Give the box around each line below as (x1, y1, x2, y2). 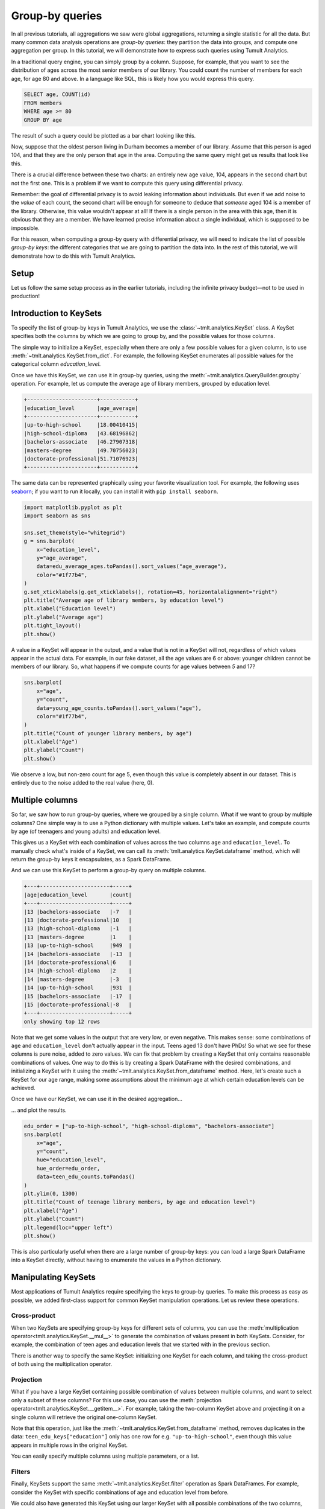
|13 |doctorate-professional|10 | (23, 917, 132, 924)
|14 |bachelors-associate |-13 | (23, 951, 132, 957)
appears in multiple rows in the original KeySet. (11, 1441, 128, 1449)
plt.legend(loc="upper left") (23, 1224, 113, 1231)
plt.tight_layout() (23, 622, 81, 629)
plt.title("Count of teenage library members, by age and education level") (23, 1199, 256, 1205)
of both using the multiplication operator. (11, 1361, 113, 1368)
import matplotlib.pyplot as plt (23, 504, 123, 511)
